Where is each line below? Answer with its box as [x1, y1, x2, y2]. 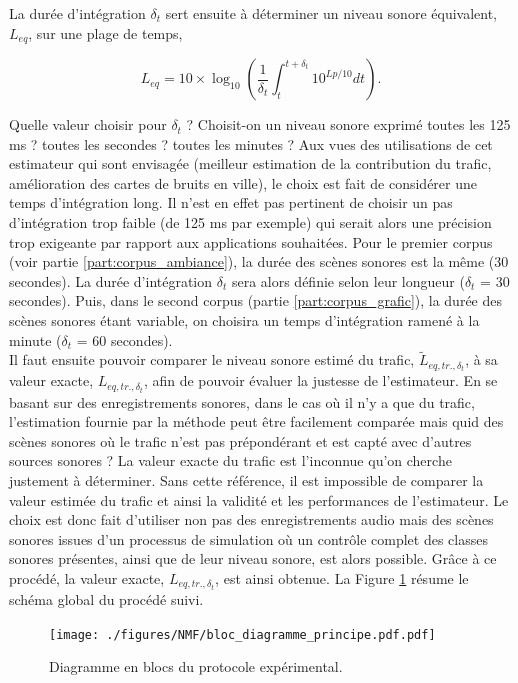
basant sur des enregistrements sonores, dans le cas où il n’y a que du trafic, [9, 391, 475, 412]
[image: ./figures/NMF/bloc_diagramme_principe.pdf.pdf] [49, 627, 436, 642]
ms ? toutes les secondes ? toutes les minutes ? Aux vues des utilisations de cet [9, 133, 493, 154]
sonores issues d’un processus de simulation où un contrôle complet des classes [9, 528, 488, 549]
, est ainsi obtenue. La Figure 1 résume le [215, 567, 469, 588]
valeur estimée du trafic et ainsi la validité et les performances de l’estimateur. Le [9, 489, 509, 510]
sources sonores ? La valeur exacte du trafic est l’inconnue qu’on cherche [9, 450, 452, 471]
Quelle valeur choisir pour [9, 114, 167, 135]
